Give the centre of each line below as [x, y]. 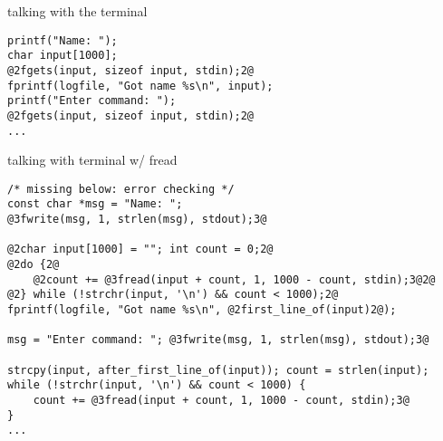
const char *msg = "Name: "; [95, 204]
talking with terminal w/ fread [92, 160]
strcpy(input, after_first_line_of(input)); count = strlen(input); [218, 370]
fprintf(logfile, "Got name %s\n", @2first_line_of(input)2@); [202, 310]
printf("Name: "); [63, 40]
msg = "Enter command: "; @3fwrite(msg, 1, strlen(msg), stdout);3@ [218, 340]
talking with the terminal [77, 11]
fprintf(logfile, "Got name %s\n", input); [140, 86]
